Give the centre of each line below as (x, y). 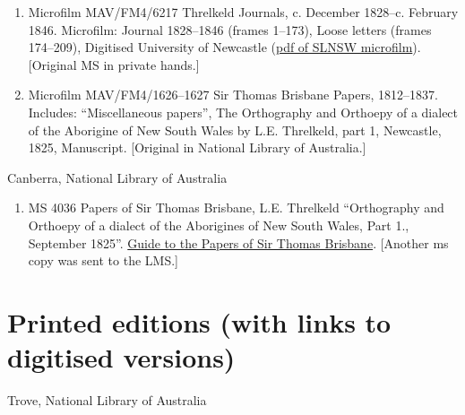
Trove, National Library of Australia (107, 400)
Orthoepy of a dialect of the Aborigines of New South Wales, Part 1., (219, 225)
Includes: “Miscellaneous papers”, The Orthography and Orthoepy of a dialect (243, 112)
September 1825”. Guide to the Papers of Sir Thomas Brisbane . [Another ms (238, 242)
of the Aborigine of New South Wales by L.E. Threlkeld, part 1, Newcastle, (235, 130)
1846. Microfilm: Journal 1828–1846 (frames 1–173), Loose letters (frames (230, 29)
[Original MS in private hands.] (114, 64)
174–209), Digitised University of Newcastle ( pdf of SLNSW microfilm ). (224, 47)
